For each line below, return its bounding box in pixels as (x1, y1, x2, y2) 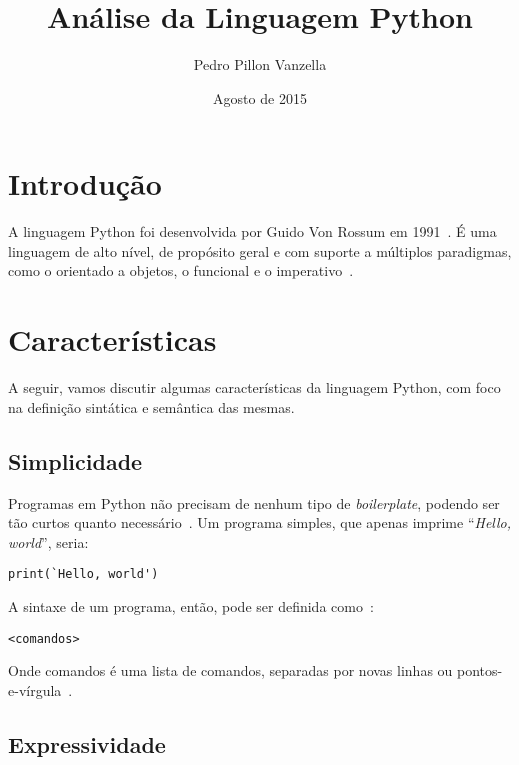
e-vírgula (8, 679, 62, 700)
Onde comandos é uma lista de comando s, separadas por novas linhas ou (8, 660, 453, 681)
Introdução (8, 163, 162, 204)
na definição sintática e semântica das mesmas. (8, 396, 295, 417)
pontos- (456, 660, 503, 681)
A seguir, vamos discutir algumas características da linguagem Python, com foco (8, 377, 501, 398)
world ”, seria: (8, 531, 89, 552)
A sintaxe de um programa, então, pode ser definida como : (8, 595, 374, 616)
